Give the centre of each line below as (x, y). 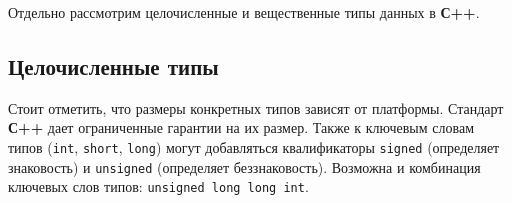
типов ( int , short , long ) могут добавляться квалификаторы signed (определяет (254, 146)
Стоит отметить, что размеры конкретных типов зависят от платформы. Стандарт (256, 107)
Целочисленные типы (113, 65)
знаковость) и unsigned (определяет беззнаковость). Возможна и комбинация (244, 166)
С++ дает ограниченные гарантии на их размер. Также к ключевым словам (241, 127)
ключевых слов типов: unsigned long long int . (158, 186)
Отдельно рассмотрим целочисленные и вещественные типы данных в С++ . (244, 12)
